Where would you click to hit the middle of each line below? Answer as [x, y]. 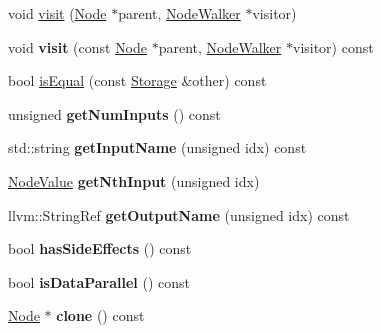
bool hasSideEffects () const [100, 248]
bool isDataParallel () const [99, 281]
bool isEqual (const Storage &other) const [137, 80]
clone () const [100, 315]
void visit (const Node [78, 46]
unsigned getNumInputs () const [114, 113]
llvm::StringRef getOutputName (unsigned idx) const [179, 214]
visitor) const [333, 46]
